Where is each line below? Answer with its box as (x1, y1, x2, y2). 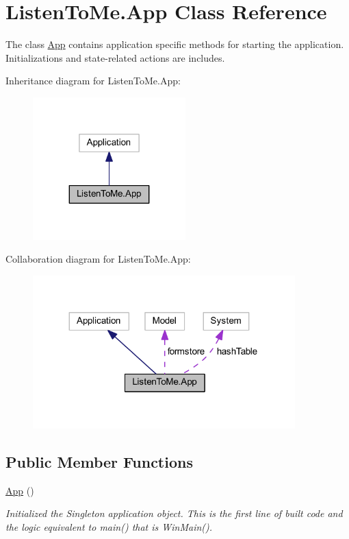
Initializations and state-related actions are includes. (5, 50, 225, 64)
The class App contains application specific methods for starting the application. (5, 37, 344, 51)
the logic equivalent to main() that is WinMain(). (5, 519, 213, 534)
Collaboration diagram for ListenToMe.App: (5, 252, 191, 266)
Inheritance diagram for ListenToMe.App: (5, 73, 181, 88)
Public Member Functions (5, 451, 193, 472)
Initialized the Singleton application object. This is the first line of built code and (5, 506, 343, 520)
